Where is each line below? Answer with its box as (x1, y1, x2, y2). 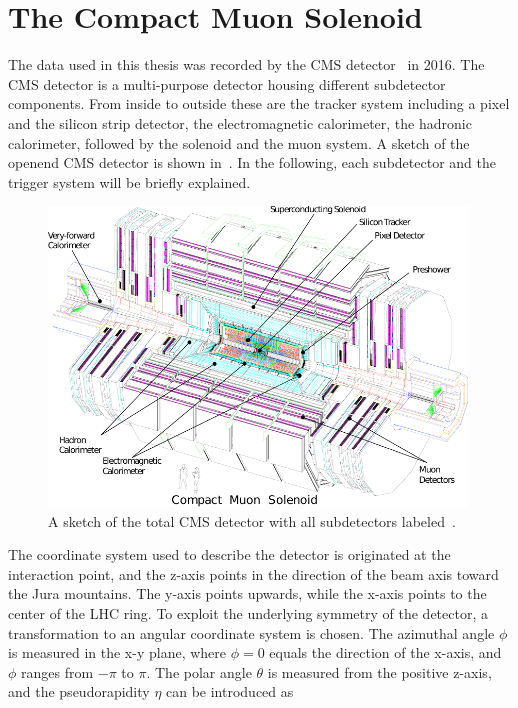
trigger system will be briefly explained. (8, 171, 251, 192)
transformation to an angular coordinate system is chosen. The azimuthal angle (8, 622, 495, 643)
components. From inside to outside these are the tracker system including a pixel (8, 93, 510, 114)
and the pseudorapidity (8, 681, 150, 702)
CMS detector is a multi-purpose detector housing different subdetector (8, 73, 446, 94)
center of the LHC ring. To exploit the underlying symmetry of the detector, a (8, 603, 488, 624)
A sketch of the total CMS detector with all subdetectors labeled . (48, 510, 456, 531)
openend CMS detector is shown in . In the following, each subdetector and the (8, 152, 496, 173)
